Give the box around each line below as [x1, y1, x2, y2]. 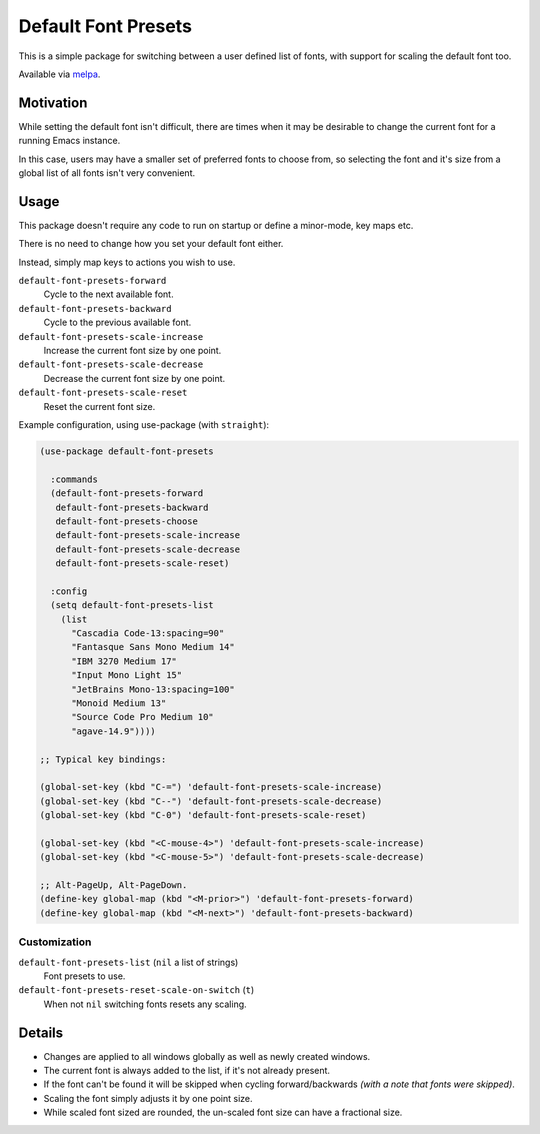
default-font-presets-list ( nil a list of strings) [18, 956, 239, 968]
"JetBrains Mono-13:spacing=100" [71, 683, 235, 695]
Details [18, 1024, 64, 1041]
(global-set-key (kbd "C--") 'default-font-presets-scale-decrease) [39, 795, 383, 807]
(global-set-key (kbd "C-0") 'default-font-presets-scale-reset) [39, 810, 367, 821]
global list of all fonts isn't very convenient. [18, 167, 196, 179]
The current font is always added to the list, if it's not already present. [43, 1065, 330, 1077]
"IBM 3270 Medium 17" [71, 655, 177, 667]
